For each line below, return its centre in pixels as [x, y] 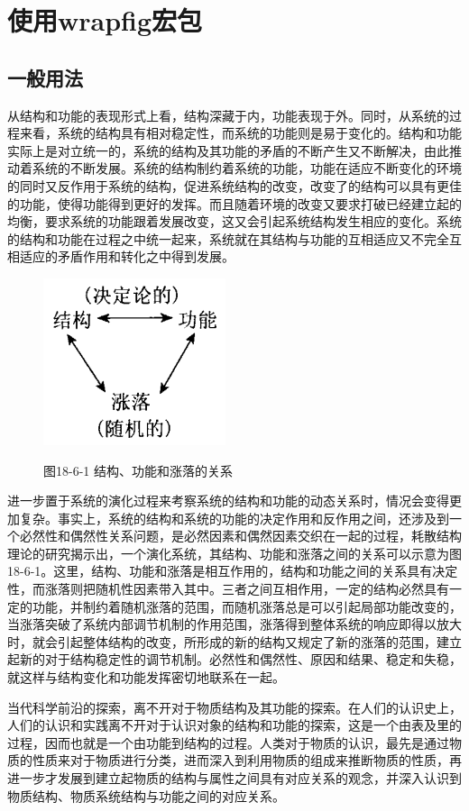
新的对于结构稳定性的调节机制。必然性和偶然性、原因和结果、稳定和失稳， [240, 659]
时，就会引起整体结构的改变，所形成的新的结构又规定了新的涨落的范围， [222, 641]
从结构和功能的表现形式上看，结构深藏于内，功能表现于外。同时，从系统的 [228, 115]
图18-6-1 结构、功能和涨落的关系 [138, 470]
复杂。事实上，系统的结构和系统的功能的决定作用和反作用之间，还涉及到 [234, 518]
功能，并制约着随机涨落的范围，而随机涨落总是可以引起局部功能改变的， [247, 606]
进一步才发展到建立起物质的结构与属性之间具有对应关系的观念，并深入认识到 [234, 778]
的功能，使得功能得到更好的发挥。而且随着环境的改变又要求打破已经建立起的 [234, 203]
